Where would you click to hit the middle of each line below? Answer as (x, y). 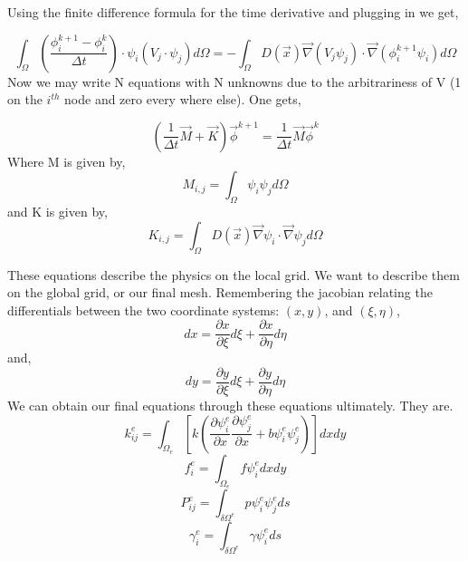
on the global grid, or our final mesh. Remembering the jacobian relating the (220, 292)
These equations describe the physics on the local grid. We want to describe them (234, 274)
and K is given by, (57, 212)
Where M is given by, (67, 161)
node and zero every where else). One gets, (183, 99)
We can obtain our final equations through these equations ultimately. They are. (230, 406)
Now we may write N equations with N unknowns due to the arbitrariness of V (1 (234, 81)
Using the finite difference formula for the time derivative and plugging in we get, (233, 12)
